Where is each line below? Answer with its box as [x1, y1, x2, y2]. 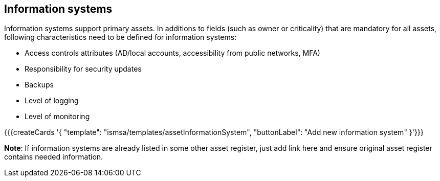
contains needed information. [4, 152, 103, 162]
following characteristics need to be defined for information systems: [4, 33, 237, 42]
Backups [25, 80, 54, 89]
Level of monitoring [25, 112, 90, 121]
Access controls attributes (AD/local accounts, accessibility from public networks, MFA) [25, 49, 320, 58]
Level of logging [25, 96, 79, 105]
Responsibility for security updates [25, 64, 142, 74]
